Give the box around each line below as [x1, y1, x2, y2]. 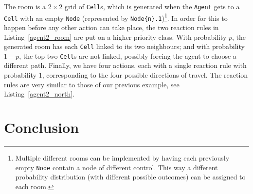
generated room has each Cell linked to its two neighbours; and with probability [4, 41, 245, 51]
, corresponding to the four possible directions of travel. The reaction [42, 70, 248, 80]
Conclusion [4, 117, 79, 137]
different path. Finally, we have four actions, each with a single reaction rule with [4, 60, 247, 70]
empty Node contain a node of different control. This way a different [15, 162, 218, 172]
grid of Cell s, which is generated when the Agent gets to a [64, 1, 240, 11]
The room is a [4, 1, 46, 11]
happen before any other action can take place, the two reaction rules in [4, 22, 219, 32]
